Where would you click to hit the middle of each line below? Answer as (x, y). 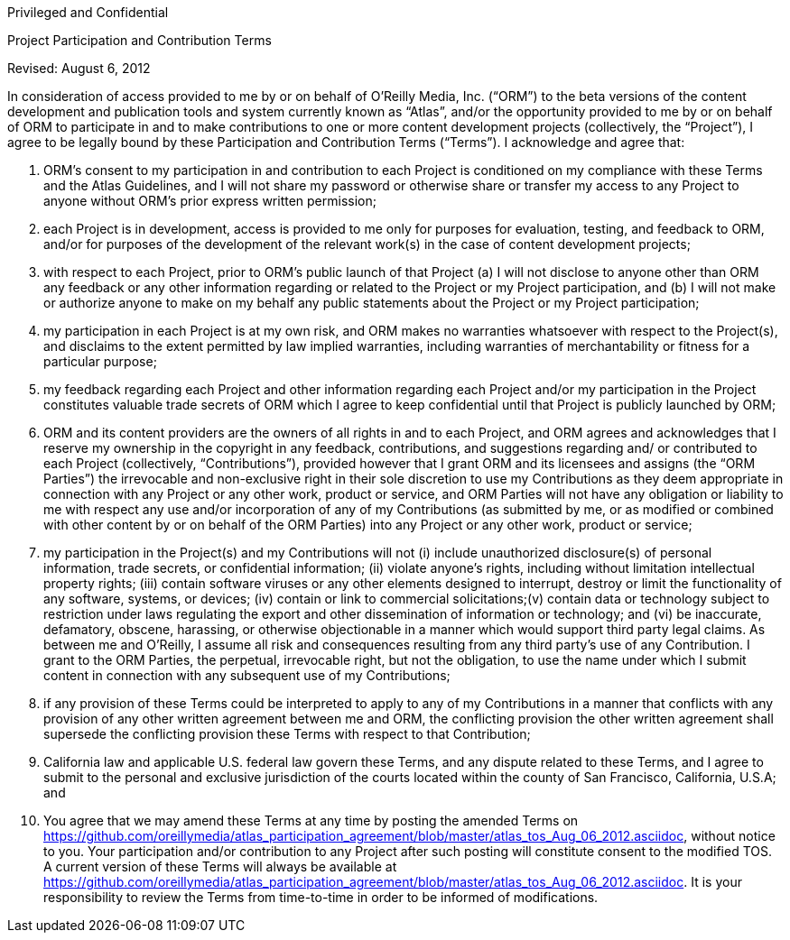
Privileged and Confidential (88, 12)
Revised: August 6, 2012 (79, 68)
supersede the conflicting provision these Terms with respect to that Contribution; (287, 734)
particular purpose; (100, 361)
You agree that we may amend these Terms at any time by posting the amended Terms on (311, 820)
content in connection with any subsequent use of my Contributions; (247, 675)
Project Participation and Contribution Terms (139, 40)
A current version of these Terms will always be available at (220, 866)
